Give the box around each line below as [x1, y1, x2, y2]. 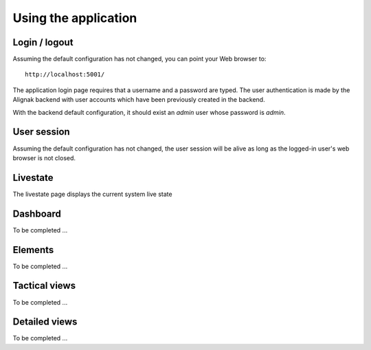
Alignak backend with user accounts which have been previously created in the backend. [12, 96, 265, 104]
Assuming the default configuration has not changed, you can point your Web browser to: [12, 55, 267, 63]
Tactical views [12, 280, 76, 292]
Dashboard [12, 208, 61, 219]
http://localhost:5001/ [25, 71, 105, 78]
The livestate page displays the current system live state [12, 190, 172, 198]
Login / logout [12, 36, 74, 48]
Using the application [12, 10, 137, 25]
